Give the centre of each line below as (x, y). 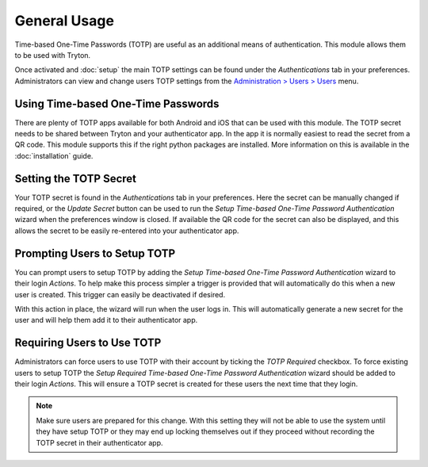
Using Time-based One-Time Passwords (117, 103)
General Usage (65, 21)
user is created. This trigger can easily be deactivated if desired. (120, 294)
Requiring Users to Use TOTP (88, 343)
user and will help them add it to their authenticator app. (106, 320)
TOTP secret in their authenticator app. (99, 442)
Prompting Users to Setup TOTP (95, 253)
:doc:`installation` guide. (54, 155)
